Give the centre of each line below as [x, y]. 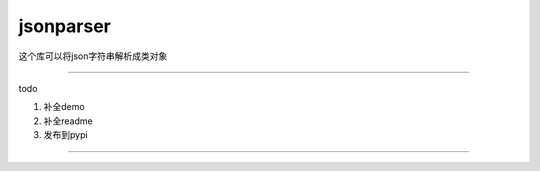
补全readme [68, 121]
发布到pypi [66, 135]
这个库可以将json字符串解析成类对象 [93, 56]
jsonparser [65, 26]
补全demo [64, 107]
